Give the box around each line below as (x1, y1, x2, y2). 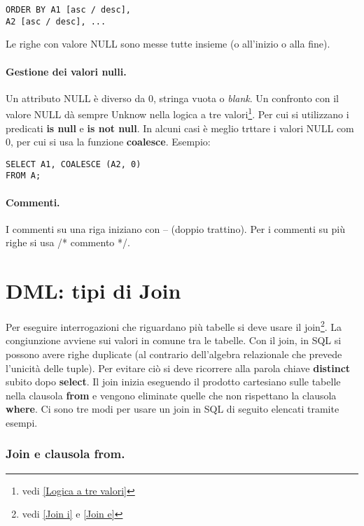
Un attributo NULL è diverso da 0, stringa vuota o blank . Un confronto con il (6, 90, 339, 105)
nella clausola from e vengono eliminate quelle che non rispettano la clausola (6, 388, 337, 402)
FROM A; (6, 171, 41, 181)
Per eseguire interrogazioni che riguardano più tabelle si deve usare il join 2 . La (6, 318, 342, 334)
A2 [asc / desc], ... (6, 16, 106, 27)
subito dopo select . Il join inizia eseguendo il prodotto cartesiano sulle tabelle (6, 374, 341, 389)
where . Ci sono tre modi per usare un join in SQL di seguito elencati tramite (6, 401, 339, 416)
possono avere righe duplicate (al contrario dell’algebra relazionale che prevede (6, 347, 342, 361)
